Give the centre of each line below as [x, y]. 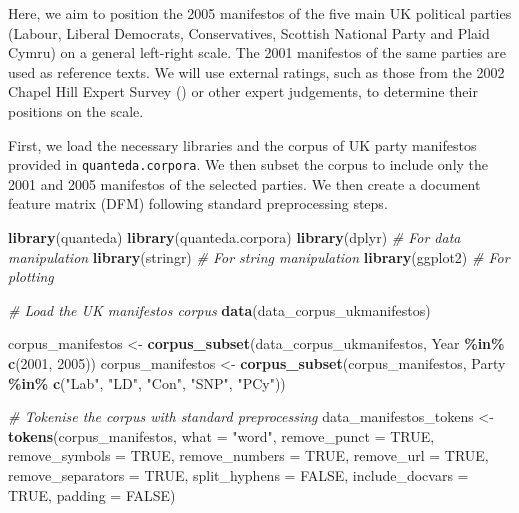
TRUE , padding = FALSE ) [92, 494]
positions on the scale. [76, 110]
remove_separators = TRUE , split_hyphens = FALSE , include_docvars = [238, 474]
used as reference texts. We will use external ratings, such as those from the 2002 [256, 71]
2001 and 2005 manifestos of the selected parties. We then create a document [244, 183]
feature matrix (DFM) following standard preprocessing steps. [198, 203]
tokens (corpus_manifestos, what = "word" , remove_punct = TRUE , [221, 435]
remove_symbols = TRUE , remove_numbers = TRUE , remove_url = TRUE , [248, 455]
